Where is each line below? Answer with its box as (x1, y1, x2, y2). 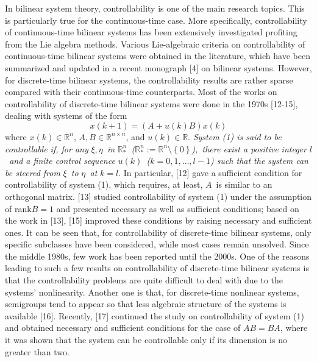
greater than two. (5, 345, 69, 358)
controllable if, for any (5, 142, 88, 155)
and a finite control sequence (9, 154, 115, 167)
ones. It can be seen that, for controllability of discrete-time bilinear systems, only (5, 225, 312, 238)
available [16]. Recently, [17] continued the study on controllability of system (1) (5, 309, 304, 322)
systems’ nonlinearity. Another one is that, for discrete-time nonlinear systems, (5, 285, 299, 298)
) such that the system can (210, 154, 308, 167)
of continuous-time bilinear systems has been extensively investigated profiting (5, 26, 297, 38)
